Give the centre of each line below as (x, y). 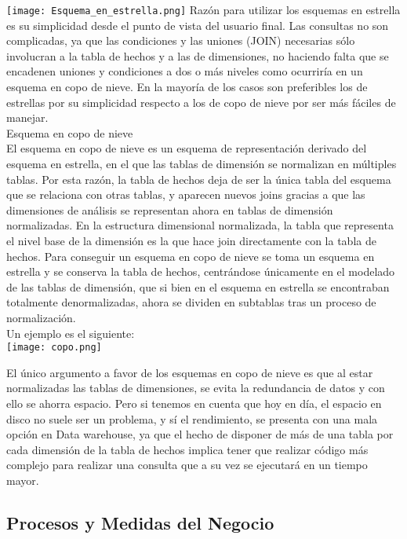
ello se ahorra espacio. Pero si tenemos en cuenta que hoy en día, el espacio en (194, 403)
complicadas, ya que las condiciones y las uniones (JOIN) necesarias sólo (181, 40)
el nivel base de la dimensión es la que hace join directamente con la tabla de (191, 240)
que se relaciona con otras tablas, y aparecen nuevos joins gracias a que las (186, 194)
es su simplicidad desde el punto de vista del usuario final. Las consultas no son (198, 25)
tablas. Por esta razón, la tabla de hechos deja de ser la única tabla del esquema (199, 179)
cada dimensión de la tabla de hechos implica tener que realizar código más (187, 449)
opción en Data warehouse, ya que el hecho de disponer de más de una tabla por (200, 434)
